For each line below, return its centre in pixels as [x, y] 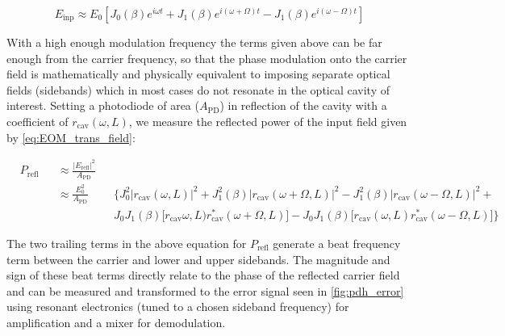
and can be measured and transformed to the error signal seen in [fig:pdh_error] [205, 290]
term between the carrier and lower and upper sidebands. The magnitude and [198, 259]
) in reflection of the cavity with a [303, 105]
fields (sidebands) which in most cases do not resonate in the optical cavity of [198, 89]
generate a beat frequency [337, 243]
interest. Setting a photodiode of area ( [103, 105]
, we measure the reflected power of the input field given [268, 121]
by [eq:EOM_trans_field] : [71, 137]
